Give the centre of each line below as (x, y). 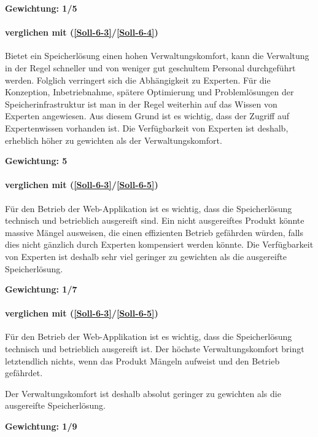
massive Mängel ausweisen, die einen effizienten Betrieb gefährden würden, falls (154, 232)
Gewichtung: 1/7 (41, 289)
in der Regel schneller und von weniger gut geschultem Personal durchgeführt (150, 67)
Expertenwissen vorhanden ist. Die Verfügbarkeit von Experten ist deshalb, (147, 128)
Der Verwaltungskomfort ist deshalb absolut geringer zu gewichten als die (143, 393)
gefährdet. (24, 373)
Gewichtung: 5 (36, 161)
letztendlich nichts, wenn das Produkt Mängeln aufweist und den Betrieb (142, 360)
